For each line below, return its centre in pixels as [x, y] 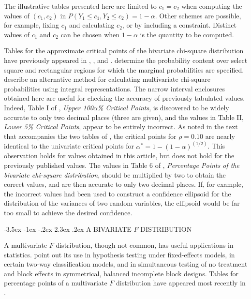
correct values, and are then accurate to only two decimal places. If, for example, [124, 184]
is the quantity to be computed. [187, 34]
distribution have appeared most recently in [181, 283]
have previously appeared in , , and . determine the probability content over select [126, 60]
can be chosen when [90, 34]
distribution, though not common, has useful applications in [145, 245]
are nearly [220, 136]
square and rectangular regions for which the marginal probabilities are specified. [124, 69]
